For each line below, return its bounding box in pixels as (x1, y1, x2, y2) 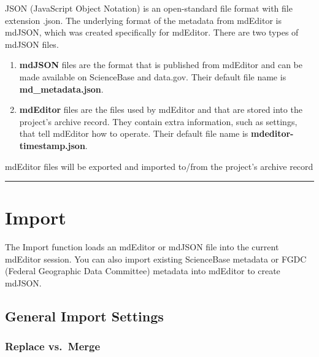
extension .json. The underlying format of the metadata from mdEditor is (5, 13, 282, 26)
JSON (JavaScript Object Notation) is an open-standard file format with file (5, 2, 293, 14)
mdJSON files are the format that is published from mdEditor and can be (19, 58, 303, 71)
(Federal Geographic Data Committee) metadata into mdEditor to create (5, 264, 280, 277)
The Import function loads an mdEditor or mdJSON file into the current (5, 240, 279, 253)
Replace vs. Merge (5, 339, 101, 354)
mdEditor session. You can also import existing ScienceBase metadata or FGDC (5, 252, 307, 265)
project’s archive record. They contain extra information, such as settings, (19, 115, 298, 128)
